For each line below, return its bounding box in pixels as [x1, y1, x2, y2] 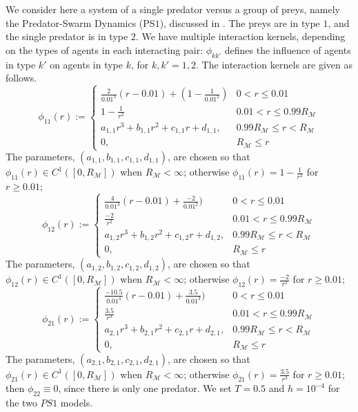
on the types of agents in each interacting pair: [6, 42, 203, 57]
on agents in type [50, 57, 123, 71]
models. [60, 395, 93, 410]
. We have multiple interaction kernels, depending [135, 29, 346, 44]
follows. [6, 71, 37, 85]
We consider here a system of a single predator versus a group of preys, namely [6, 2, 340, 16]
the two [6, 395, 37, 410]
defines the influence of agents [224, 42, 351, 57]
